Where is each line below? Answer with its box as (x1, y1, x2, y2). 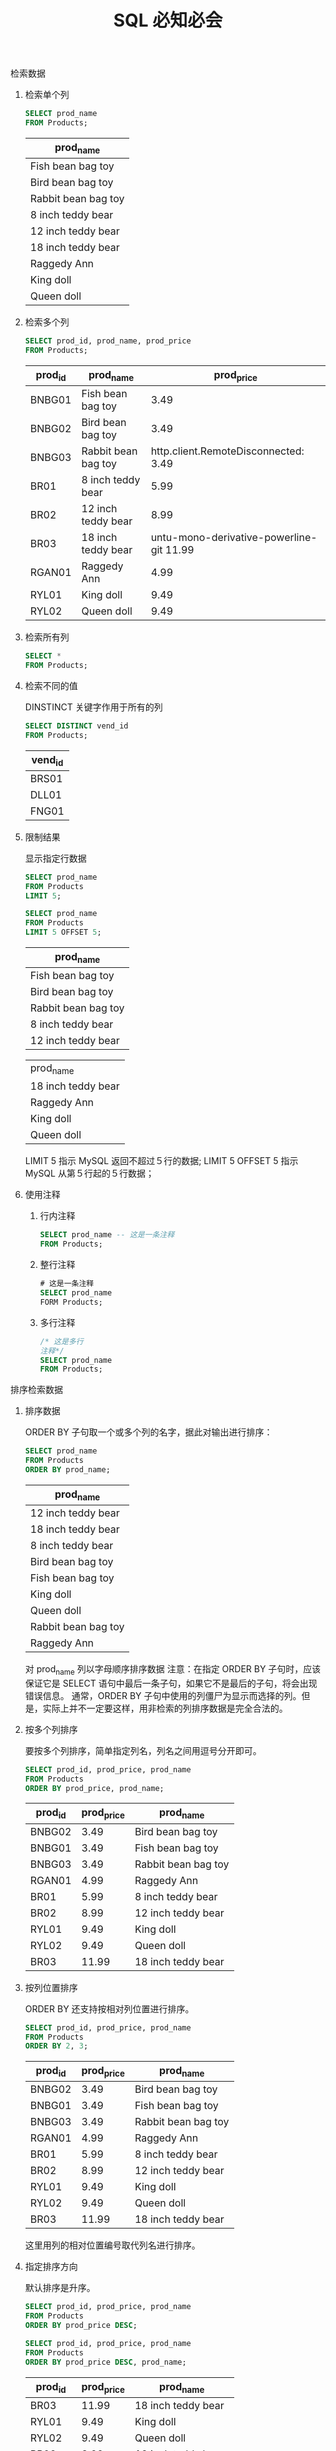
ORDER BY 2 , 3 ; (24, 2041, 89, 2051)
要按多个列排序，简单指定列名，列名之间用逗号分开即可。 (24, 1744, 262, 1756)
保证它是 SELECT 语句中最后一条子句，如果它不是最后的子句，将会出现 (24, 1677, 318, 1689)
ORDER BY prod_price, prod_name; (24, 1783, 165, 1793)
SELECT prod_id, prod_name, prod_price (24, 336, 192, 346)
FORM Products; (39, 1297, 103, 1307)
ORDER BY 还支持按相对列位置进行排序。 (24, 2002, 195, 2015)
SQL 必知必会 (113, 9, 223, 32)
